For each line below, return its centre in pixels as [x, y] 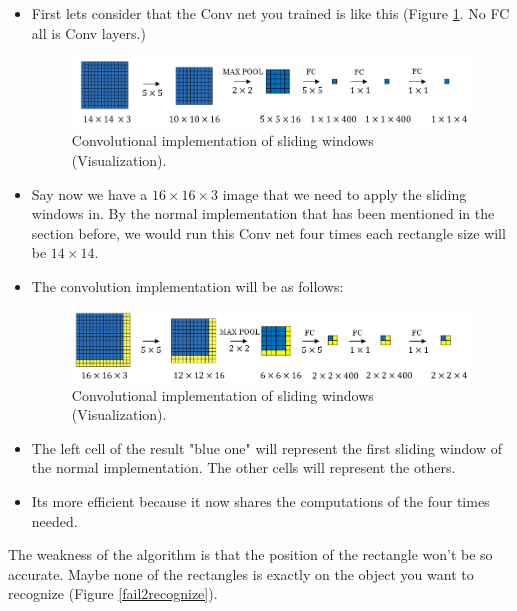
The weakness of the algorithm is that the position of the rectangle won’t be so [250, 554]
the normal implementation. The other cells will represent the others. [243, 467]
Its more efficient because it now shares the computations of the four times [260, 501]
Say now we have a [89, 193]
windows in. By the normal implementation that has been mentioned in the [263, 213]
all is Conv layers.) [88, 32]
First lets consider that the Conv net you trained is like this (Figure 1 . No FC [270, 13]
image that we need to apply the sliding [344, 193]
